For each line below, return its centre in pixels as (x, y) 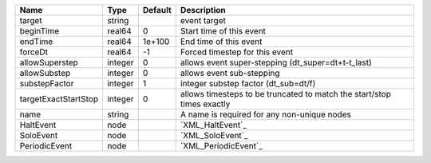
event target (203, 20)
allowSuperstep (49, 62)
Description (203, 10)
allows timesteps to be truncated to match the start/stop (285, 94)
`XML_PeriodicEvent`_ (221, 146)
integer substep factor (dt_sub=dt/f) (248, 83)
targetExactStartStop (59, 99)
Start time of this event (223, 31)
